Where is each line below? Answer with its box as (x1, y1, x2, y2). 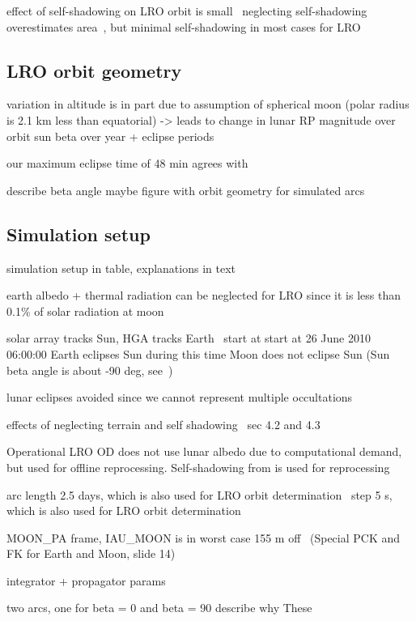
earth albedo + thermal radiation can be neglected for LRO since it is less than (6, 287, 401, 304)
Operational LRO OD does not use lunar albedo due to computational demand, (6, 443, 402, 460)
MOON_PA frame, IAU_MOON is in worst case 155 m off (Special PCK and (6, 529, 401, 546)
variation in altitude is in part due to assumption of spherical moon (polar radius (6, 96, 410, 113)
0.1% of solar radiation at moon (6, 302, 164, 319)
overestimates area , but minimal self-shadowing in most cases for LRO (6, 18, 361, 35)
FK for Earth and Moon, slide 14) (6, 545, 176, 562)
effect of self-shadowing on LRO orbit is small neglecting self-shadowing (6, 2, 367, 19)
